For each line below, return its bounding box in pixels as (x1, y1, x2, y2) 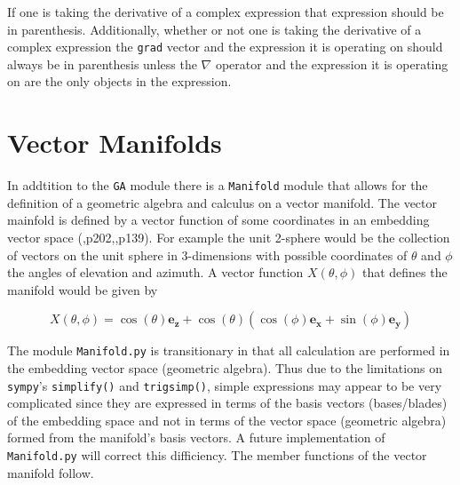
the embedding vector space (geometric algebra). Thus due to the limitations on (7, 359, 442, 378)
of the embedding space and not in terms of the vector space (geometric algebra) (7, 410, 447, 429)
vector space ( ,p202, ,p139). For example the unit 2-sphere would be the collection (7, 228, 450, 246)
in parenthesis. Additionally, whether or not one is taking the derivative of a (7, 20, 422, 38)
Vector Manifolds (7, 124, 222, 161)
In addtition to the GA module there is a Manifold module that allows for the (7, 176, 428, 195)
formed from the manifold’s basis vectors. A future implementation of (7, 428, 385, 447)
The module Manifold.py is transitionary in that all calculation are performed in (7, 341, 450, 360)
